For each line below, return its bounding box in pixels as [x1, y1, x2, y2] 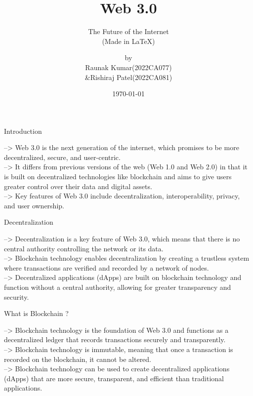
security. [4, 291, 29, 302]
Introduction [4, 125, 42, 136]
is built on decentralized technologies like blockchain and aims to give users [4, 171, 232, 182]
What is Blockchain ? [4, 308, 69, 318]
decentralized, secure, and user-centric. [4, 152, 121, 162]
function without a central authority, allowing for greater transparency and [4, 282, 231, 292]
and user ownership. [4, 200, 64, 210]
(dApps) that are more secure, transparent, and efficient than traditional [4, 373, 224, 383]
